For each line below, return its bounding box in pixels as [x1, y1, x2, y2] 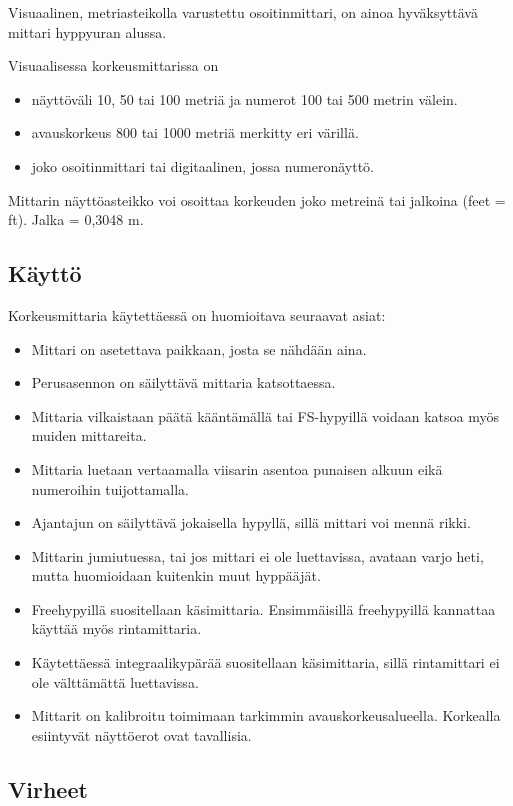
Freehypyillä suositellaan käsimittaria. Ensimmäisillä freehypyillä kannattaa [31, 598, 496, 619]
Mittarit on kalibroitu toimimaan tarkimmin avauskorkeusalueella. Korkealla [31, 705, 501, 726]
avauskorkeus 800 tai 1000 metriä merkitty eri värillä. [31, 122, 359, 143]
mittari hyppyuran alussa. [8, 21, 167, 42]
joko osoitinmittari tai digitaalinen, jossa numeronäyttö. [31, 155, 374, 176]
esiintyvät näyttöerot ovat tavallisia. [31, 724, 252, 745]
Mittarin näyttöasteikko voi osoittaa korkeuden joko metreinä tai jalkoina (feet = [8, 189, 506, 210]
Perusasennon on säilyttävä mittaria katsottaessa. [31, 372, 336, 393]
